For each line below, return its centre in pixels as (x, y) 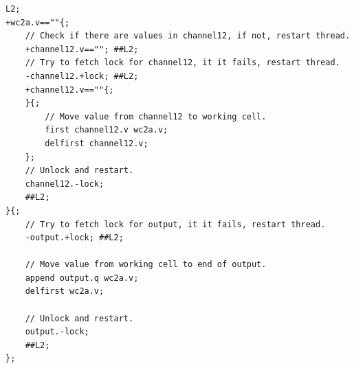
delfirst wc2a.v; (65, 291)
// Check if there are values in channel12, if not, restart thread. (188, 36)
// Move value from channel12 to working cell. (156, 116)
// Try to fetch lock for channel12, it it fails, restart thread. (182, 63)
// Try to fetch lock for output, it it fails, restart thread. (175, 224)
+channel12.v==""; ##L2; (82, 49)
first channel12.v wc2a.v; (107, 130)
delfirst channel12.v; (97, 143)
